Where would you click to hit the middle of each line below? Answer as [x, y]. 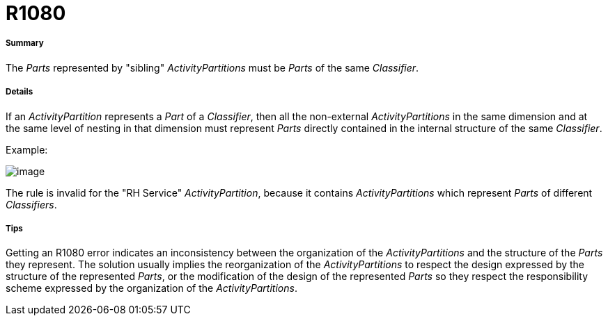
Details [20, 92]
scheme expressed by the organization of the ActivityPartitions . [151, 288]
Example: [27, 149]
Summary [25, 43]
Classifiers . [31, 204]
